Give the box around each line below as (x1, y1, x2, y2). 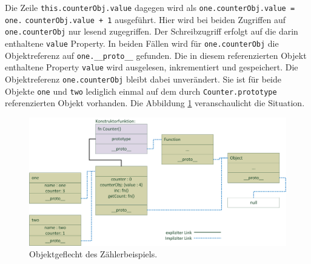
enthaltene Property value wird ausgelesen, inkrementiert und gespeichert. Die (5, 61, 298, 73)
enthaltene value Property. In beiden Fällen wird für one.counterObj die (5, 36, 279, 49)
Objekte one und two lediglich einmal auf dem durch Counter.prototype (5, 84, 277, 97)
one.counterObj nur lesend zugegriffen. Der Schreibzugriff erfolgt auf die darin (5, 25, 298, 38)
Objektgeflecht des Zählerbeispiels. (29, 248, 158, 260)
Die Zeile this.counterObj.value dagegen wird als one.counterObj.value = (5, 1, 295, 13)
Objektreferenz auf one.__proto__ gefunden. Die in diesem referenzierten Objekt (5, 49, 307, 61)
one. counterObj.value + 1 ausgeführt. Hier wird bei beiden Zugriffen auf (5, 13, 286, 25)
